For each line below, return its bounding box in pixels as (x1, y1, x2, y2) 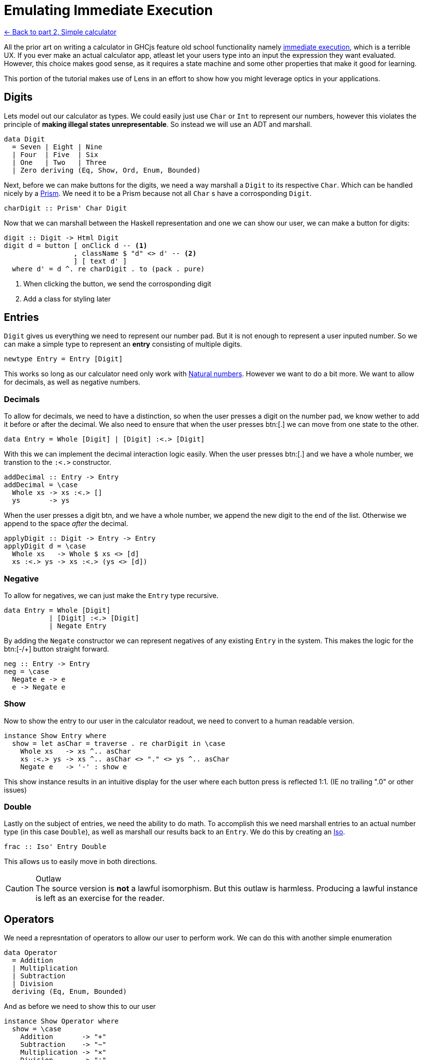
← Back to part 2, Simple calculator (4, 27, 117, 36)
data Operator (4, 949, 57, 957)
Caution (5, 883, 34, 894)
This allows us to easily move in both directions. (4, 857, 157, 866)
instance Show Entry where (4, 731, 106, 740)
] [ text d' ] (73, 257, 127, 265)
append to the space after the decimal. (4, 519, 128, 528)
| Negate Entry (49, 621, 106, 630)
